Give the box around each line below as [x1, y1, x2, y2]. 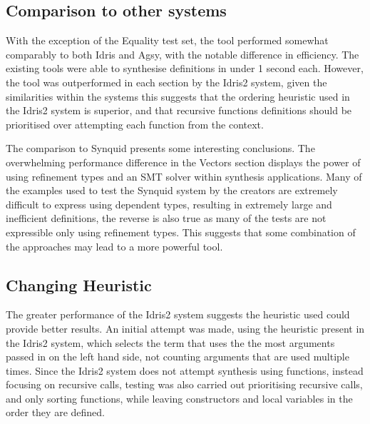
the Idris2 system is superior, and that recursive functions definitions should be [6, 103, 352, 118]
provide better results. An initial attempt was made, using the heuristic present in [6, 320, 365, 335]
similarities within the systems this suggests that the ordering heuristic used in [6, 89, 350, 104]
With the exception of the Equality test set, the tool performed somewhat [6, 33, 329, 48]
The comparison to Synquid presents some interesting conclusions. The [6, 141, 315, 156]
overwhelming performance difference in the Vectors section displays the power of [6, 154, 361, 169]
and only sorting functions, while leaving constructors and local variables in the [6, 390, 353, 405]
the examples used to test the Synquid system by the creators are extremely [6, 183, 338, 198]
